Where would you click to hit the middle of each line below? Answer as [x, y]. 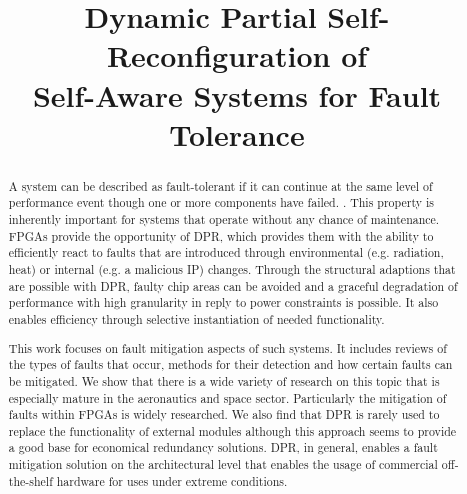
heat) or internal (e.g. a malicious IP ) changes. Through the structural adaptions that [232, 269]
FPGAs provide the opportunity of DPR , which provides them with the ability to [221, 235]
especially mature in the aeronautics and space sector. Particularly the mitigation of [227, 397]
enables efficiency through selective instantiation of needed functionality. [196, 318]
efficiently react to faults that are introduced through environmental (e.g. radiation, [226, 252]
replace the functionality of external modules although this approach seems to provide [232, 430]
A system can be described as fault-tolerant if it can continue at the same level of [220, 185]
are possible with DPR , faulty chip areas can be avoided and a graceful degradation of [233, 285]
